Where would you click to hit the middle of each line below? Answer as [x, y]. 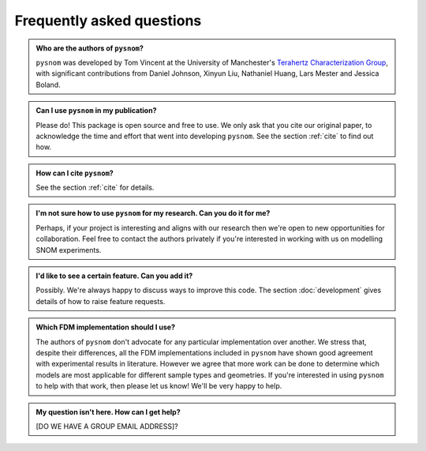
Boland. [48, 85]
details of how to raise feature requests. [101, 301]
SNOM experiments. [69, 250]
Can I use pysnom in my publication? [96, 111]
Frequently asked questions [108, 21]
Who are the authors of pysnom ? [90, 48]
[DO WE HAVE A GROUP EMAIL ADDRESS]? [107, 426]
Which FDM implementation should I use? [105, 327]
